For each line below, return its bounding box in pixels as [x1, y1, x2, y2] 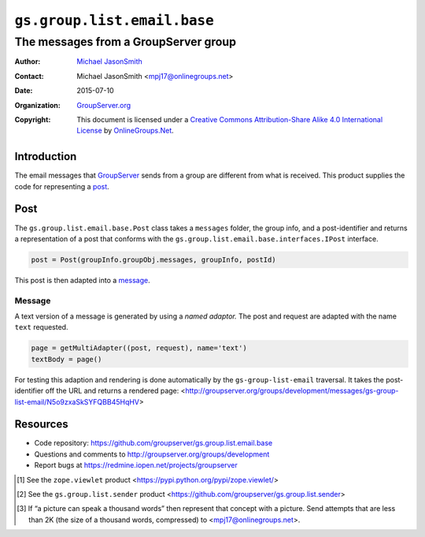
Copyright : [14, 114, 51, 124]
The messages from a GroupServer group [14, 35, 236, 49]
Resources [14, 418, 68, 431]
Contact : [14, 71, 45, 80]
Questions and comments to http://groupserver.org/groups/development [34, 449, 270, 459]
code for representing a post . [14, 181, 109, 191]
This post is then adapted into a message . [14, 275, 150, 285]
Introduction [14, 150, 77, 163]
